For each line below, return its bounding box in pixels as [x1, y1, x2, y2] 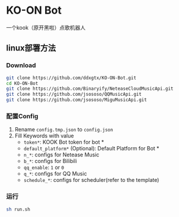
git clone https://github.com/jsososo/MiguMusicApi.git [6, 97, 147, 103]
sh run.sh [6, 206, 31, 212]
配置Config [6, 112, 39, 120]
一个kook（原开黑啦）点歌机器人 [6, 24, 86, 31]
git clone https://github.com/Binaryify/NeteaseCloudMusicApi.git [6, 86, 174, 92]
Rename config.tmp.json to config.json [14, 126, 114, 133]
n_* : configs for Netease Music [23, 151, 100, 158]
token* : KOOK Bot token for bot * [23, 139, 104, 146]
